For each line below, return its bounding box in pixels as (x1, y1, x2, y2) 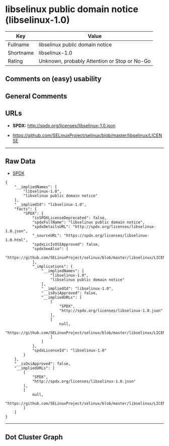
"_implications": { (32, 264, 73, 269)
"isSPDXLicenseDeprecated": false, (32, 216, 107, 221)
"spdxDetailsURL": (32, 224, 71, 229)
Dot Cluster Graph (5, 433, 63, 441)
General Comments (5, 92, 67, 101)
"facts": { (14, 207, 37, 212)
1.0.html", (5, 237, 28, 243)
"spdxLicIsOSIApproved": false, (32, 242, 100, 247)
